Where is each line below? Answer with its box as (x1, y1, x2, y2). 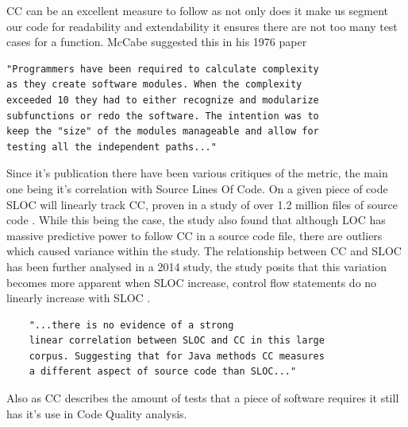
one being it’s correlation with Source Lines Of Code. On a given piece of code (6, 180, 388, 196)
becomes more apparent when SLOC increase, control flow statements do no (6, 274, 377, 290)
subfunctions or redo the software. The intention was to (6, 110, 319, 122)
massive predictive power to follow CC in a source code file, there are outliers (6, 227, 383, 243)
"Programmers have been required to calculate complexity (6, 63, 319, 75)
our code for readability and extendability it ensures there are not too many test (6, 17, 398, 34)
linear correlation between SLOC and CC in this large (29, 335, 325, 347)
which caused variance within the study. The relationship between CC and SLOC (6, 243, 402, 259)
